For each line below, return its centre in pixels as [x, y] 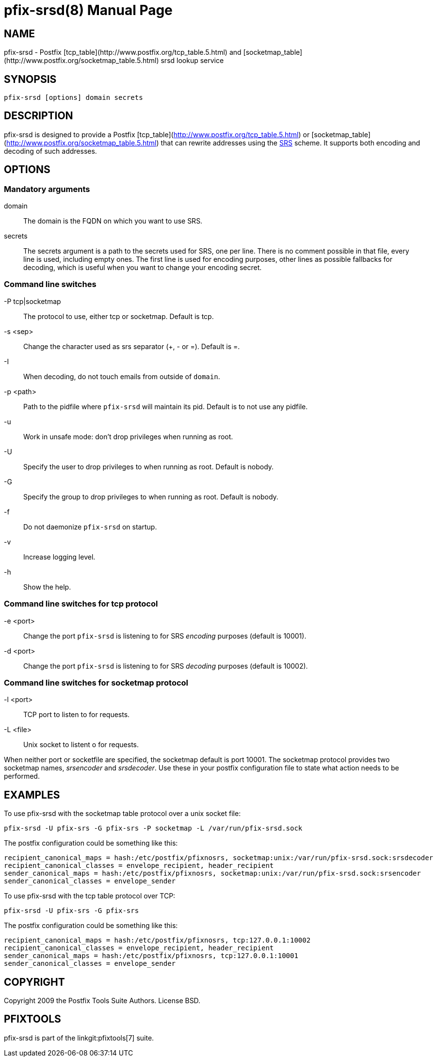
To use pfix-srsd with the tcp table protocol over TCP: [90, 896]
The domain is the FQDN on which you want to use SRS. [113, 221]
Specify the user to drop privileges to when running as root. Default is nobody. [149, 466]
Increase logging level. [59, 557]
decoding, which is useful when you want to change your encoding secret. [143, 268]
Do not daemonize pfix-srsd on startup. [90, 527]
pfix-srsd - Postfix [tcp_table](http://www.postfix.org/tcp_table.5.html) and [123, 52]
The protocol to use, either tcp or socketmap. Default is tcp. [119, 316]
